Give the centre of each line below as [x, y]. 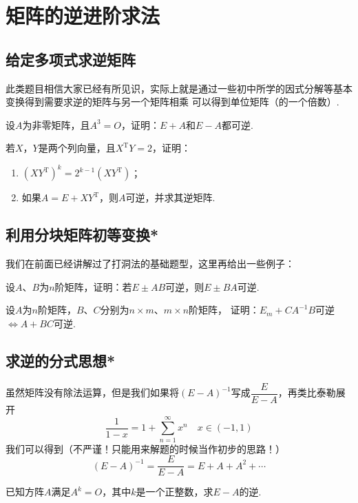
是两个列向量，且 [77, 148]
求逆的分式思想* [61, 361]
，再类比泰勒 [307, 392]
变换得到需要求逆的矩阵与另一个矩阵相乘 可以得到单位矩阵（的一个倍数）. [172, 102]
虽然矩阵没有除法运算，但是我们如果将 [92, 392]
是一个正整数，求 [175, 492]
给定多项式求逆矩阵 [71, 59]
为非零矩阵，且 [56, 124]
